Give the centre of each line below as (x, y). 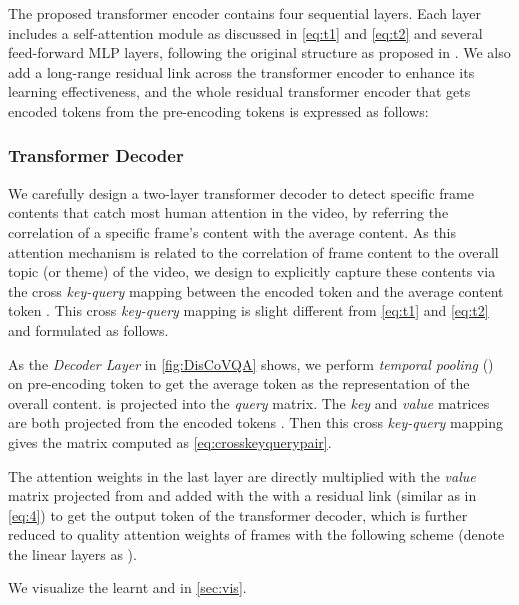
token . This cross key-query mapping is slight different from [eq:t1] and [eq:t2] (248, 310)
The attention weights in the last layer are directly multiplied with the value (242, 475)
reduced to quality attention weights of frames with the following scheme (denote (256, 534)
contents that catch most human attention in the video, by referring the (228, 212)
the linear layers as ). (72, 553)
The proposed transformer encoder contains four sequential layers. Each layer (245, 13)
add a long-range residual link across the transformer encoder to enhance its (241, 71)
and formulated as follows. (88, 329)
